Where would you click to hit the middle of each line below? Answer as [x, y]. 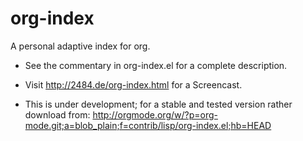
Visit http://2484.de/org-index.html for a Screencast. [133, 84]
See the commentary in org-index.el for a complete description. [156, 65]
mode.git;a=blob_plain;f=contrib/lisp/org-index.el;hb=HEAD [148, 125]
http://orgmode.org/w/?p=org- [155, 114]
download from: [57, 114]
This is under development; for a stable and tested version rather [158, 104]
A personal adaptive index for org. [80, 46]
